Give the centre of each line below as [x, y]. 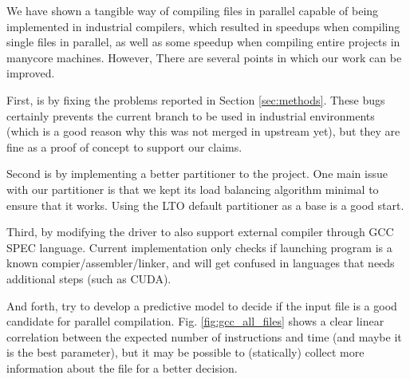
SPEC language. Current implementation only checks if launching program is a [199, 247]
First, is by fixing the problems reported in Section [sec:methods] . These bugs [196, 99]
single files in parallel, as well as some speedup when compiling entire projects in [203, 42]
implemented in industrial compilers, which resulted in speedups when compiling [203, 26]
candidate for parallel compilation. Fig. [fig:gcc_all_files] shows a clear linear [195, 321]
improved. [31, 73]
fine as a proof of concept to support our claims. [124, 146]
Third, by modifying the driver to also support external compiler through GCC [200, 232]
